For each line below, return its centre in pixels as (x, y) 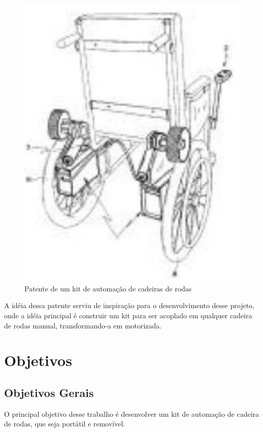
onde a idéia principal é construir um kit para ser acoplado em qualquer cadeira (128, 315)
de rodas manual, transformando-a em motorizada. (83, 325)
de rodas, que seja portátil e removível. (65, 424)
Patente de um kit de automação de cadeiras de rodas (108, 288)
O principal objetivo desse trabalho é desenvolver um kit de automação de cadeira (132, 413)
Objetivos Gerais (49, 392)
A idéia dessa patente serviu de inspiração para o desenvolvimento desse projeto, (129, 305)
